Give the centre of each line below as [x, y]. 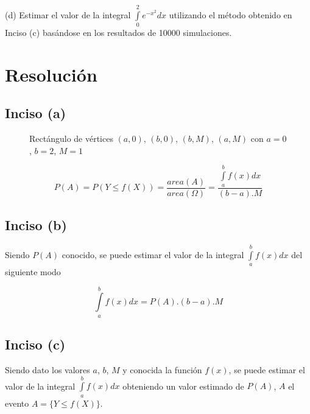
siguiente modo [33, 272]
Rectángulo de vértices [71, 139]
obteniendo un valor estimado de [183, 386]
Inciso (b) [36, 225]
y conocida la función [162, 370]
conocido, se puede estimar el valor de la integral [153, 254]
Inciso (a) [36, 113]
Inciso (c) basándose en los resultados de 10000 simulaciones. [118, 33]
